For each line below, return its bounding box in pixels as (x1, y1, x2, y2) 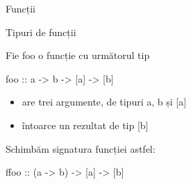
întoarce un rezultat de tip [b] (22, 117, 149, 132)
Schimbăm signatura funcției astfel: (6, 141, 156, 156)
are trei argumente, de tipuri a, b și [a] (22, 94, 187, 109)
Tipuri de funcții (6, 24, 76, 39)
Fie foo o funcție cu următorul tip (6, 48, 150, 62)
